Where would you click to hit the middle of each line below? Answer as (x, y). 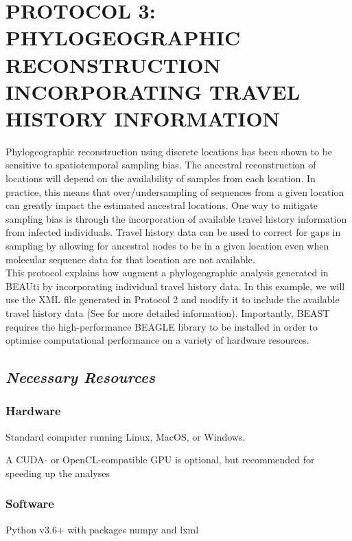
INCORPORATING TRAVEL (153, 91)
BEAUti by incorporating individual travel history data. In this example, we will (175, 286)
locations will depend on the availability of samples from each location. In (161, 178)
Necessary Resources (81, 377)
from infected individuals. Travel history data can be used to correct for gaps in (173, 232)
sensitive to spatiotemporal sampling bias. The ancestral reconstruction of (161, 165)
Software (30, 504)
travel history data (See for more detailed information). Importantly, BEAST (168, 313)
